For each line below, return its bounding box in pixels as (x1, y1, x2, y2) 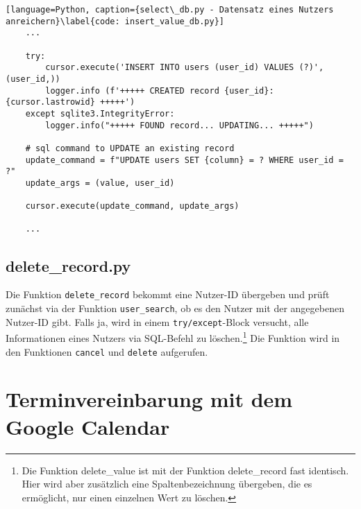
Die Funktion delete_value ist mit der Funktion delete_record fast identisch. (22, 463, 349, 477)
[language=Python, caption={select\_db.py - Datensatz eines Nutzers (6, 5, 334, 15)
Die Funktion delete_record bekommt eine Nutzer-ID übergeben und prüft (6, 287, 330, 302)
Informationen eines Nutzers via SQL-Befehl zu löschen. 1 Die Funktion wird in (6, 329, 340, 345)
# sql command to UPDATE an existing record (25, 143, 235, 153)
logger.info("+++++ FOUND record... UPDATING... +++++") (45, 120, 314, 130)
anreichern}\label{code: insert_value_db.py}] (6, 16, 224, 26)
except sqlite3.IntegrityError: (25, 108, 175, 119)
